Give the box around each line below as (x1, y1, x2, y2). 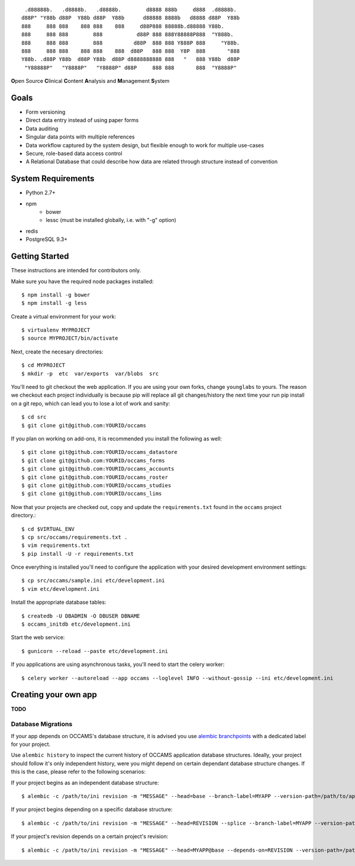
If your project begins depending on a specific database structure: (11, 806, 173, 813)
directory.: (11, 512, 36, 519)
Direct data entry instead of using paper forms (25, 117, 139, 124)
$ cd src (21, 414, 47, 420)
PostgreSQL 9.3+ (25, 236, 68, 243)
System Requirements (11, 173, 95, 183)
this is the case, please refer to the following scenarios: (11, 768, 146, 775)
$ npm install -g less (21, 300, 88, 307)
